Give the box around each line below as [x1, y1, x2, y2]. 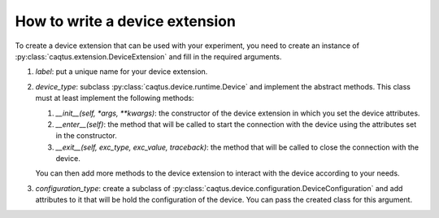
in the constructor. [55, 131, 118, 141]
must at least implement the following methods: [35, 94, 194, 103]
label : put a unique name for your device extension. [35, 67, 208, 76]
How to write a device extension [15, 12, 236, 30]
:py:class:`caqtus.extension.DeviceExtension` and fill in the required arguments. [15, 51, 282, 61]
